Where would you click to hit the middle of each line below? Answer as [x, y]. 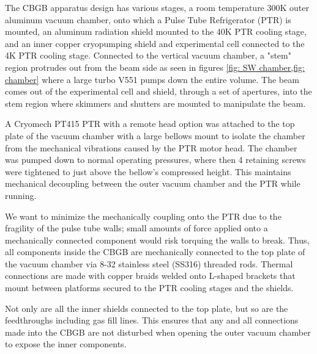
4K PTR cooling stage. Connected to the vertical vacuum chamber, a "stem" [148, 55]
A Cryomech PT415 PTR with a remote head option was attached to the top [150, 124]
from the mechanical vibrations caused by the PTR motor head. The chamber [151, 147]
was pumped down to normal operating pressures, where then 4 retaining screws [155, 160]
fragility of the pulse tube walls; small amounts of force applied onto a [136, 228]
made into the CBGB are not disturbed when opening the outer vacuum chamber [158, 332]
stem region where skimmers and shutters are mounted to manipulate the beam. [155, 103]
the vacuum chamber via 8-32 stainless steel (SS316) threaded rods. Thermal [149, 263]
